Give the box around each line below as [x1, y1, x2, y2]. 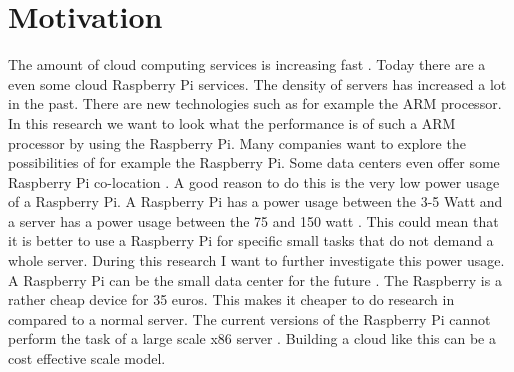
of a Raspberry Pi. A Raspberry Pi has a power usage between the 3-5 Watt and [8, 191, 503, 212]
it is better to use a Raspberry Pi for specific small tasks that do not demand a [8, 230, 494, 251]
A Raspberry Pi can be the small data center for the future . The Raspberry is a [8, 269, 502, 290]
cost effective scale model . [8, 348, 166, 369]
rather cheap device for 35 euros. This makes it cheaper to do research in [8, 289, 455, 310]
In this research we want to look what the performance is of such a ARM [8, 112, 456, 133]
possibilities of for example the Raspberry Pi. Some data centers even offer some [8, 152, 500, 173]
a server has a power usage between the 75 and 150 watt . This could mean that [8, 210, 499, 231]
